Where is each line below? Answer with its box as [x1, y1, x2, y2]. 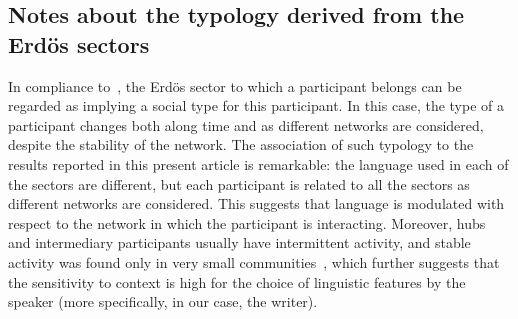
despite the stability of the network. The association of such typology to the [8, 134, 474, 155]
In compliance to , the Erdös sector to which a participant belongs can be [8, 75, 462, 96]
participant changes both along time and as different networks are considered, [8, 114, 484, 135]
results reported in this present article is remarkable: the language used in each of [8, 153, 509, 174]
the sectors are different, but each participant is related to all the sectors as [8, 173, 470, 194]
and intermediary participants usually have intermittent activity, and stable [8, 232, 471, 253]
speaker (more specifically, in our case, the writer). [8, 291, 318, 312]
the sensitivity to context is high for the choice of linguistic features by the [8, 271, 466, 292]
